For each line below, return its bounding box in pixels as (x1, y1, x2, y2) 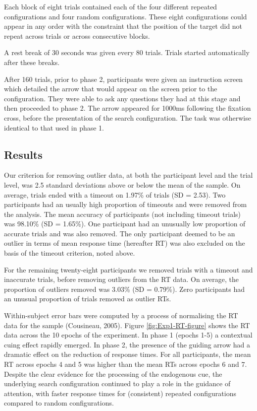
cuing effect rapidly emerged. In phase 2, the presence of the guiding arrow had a (4, 339, 250, 349)
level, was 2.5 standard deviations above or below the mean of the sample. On (4, 179, 241, 190)
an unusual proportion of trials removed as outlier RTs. (4, 293, 171, 304)
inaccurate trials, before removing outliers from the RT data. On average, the (4, 274, 239, 284)
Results (4, 146, 43, 162)
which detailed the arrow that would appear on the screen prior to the (4, 83, 217, 94)
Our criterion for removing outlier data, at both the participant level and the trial (4, 170, 253, 180)
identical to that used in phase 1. (4, 122, 104, 133)
